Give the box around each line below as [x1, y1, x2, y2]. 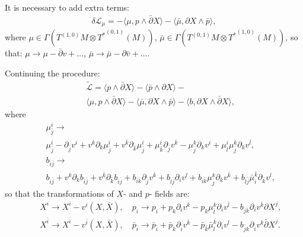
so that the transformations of [5, 187, 114, 199]
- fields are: [149, 187, 190, 199]
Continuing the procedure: [5, 66, 100, 79]
